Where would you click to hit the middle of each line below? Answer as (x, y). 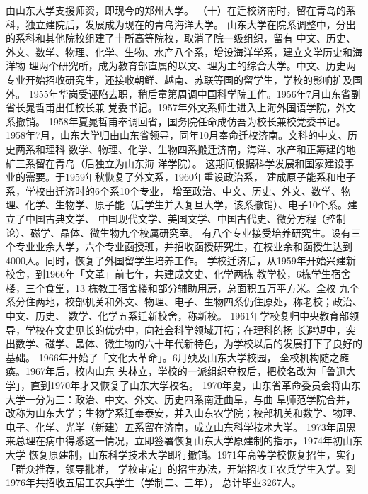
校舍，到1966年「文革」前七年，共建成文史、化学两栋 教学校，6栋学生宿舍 (178, 274)
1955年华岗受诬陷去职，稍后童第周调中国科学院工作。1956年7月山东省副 (195, 93)
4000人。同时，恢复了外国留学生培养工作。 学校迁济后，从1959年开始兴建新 (181, 260)
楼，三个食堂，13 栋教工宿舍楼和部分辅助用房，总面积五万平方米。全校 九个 (183, 287)
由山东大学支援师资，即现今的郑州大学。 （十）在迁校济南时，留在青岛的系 (181, 10)
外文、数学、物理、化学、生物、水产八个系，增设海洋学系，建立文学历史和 (179, 51)
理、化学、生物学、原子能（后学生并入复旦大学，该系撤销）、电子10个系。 (177, 204)
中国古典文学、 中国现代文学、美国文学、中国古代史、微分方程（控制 (185, 218)
